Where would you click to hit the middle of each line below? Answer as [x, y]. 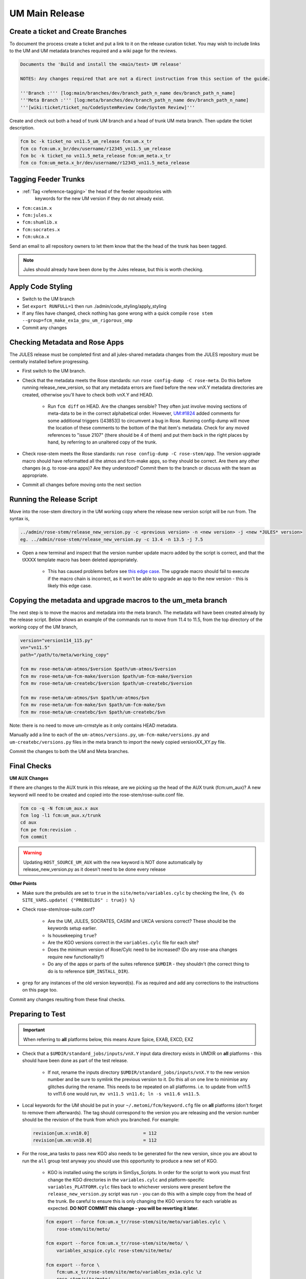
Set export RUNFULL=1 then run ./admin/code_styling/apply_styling [94, 306]
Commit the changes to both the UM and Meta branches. [69, 751]
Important [34, 1030]
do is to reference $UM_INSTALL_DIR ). [88, 971]
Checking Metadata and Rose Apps [67, 342]
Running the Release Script [54, 499]
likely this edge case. [70, 586]
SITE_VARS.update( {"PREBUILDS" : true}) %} [79, 900]
